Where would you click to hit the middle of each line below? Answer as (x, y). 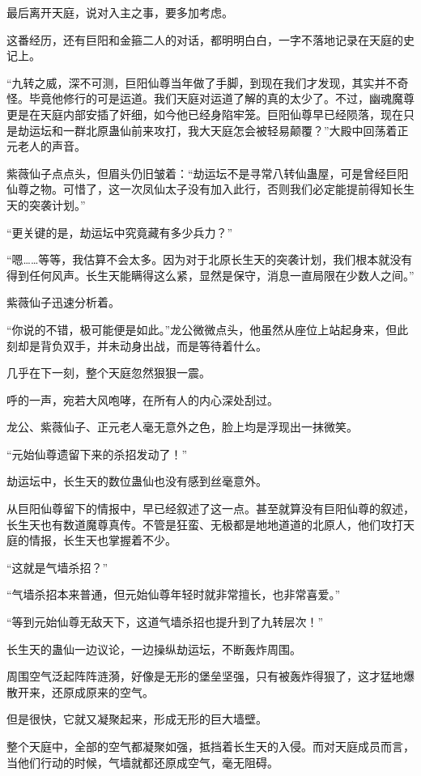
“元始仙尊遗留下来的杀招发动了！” (97, 454)
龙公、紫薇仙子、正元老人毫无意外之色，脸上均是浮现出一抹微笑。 (182, 427)
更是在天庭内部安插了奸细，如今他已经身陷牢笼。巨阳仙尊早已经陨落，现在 (205, 114)
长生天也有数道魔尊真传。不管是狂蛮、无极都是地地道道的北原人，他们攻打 (205, 524)
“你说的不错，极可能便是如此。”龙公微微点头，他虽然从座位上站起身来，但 (202, 329)
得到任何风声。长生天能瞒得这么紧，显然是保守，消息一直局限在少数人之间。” (210, 275)
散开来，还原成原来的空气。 (80, 691)
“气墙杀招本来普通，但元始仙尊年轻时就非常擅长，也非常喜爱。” (174, 594)
